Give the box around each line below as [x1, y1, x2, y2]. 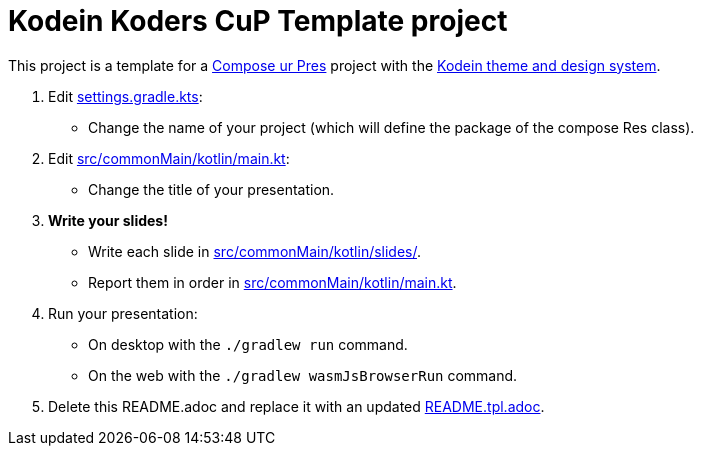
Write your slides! [48, 211, 168, 229]
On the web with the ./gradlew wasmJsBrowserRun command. [88, 366, 518, 384]
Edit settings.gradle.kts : [48, 87, 203, 105]
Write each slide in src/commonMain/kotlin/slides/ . [88, 242, 422, 260]
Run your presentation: [48, 304, 198, 322]
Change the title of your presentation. [88, 180, 335, 198]
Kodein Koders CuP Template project [8, 4, 508, 38]
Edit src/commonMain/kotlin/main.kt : [48, 149, 290, 167]
